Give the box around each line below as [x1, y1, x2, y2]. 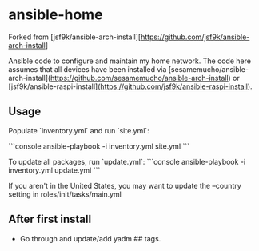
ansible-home [8, 6, 103, 24]
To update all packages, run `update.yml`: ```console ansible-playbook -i [8, 157, 246, 166]
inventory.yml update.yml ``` [8, 165, 101, 175]
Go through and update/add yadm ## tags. [19, 233, 161, 243]
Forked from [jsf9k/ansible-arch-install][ [8, 32, 141, 42]
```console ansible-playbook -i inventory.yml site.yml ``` [8, 141, 190, 151]
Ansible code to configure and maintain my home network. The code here [8, 56, 252, 66]
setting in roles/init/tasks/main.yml [8, 189, 122, 199]
